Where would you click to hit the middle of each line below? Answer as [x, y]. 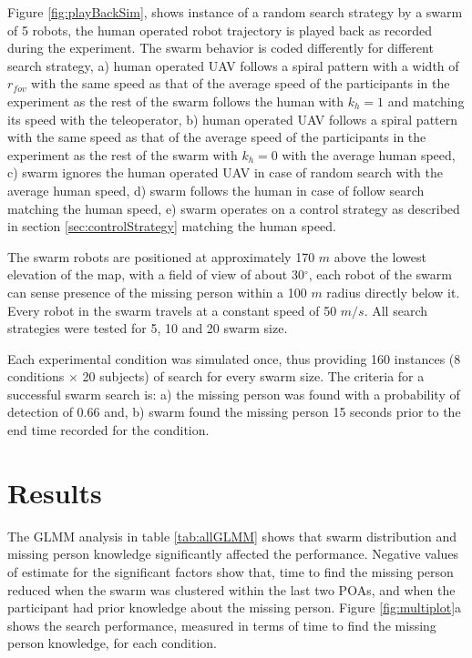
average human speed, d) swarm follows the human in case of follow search [216, 190]
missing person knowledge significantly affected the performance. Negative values [233, 554]
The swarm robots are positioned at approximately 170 [161, 256]
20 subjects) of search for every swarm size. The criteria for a [253, 376]
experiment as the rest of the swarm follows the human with [176, 101]
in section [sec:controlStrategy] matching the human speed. [172, 226]
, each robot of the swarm [380, 274]
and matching [426, 101]
